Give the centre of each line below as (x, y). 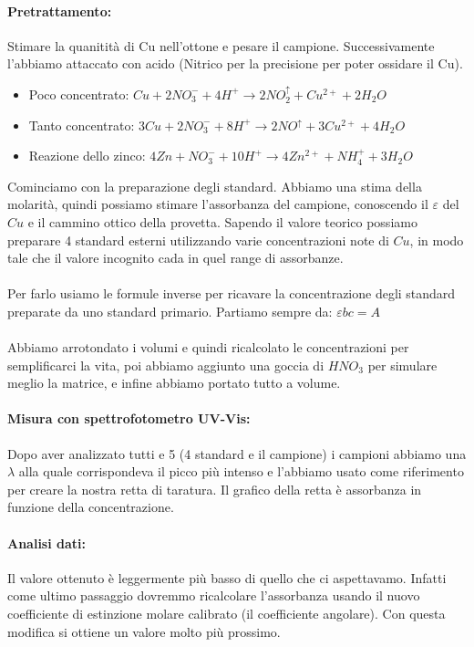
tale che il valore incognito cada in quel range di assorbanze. (175, 258)
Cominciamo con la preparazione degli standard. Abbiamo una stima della (215, 186)
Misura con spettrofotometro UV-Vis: (129, 418)
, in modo (437, 240)
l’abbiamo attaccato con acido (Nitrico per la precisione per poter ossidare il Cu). (235, 63)
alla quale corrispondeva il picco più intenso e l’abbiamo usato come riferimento (241, 471)
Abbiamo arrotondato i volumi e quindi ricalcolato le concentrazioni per (208, 347)
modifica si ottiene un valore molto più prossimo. (144, 631)
